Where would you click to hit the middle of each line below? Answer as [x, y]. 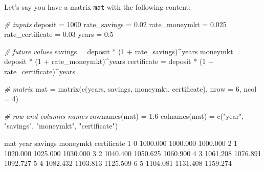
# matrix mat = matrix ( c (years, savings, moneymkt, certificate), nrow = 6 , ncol [130, 88]
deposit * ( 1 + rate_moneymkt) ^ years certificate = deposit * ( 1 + [109, 61]
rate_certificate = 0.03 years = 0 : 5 [59, 34]
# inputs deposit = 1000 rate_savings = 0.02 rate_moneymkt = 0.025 [115, 24]
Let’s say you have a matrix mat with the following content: [97, 7]
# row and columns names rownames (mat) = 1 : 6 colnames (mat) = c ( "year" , [124, 115]
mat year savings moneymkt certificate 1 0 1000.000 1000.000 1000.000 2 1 [121, 143]
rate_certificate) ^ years [40, 71]
